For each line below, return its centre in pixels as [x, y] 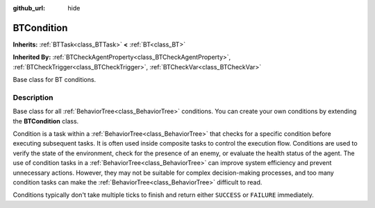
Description [33, 97]
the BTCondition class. [46, 121]
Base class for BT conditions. [55, 80]
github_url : [29, 8]
